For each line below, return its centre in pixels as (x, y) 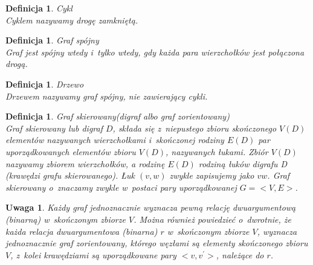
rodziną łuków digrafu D (243, 163)
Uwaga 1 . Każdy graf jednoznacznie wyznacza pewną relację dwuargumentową (151, 207)
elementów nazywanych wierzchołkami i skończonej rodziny (115, 140)
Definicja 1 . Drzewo (45, 84)
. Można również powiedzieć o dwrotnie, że (212, 219)
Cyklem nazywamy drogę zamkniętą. (72, 20)
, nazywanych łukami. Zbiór (217, 151)
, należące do (240, 254)
